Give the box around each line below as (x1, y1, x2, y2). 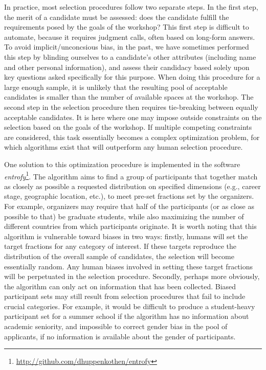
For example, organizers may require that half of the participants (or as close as (4, 200, 254, 211)
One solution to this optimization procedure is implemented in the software (4, 158, 240, 169)
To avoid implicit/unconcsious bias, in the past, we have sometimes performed (4, 41, 249, 52)
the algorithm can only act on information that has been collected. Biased (4, 281, 236, 291)
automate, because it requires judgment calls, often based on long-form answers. (4, 31, 255, 42)
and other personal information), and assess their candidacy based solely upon (4, 61, 250, 72)
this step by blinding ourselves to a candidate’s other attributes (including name (4, 51, 256, 62)
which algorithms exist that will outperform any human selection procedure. (4, 142, 243, 152)
